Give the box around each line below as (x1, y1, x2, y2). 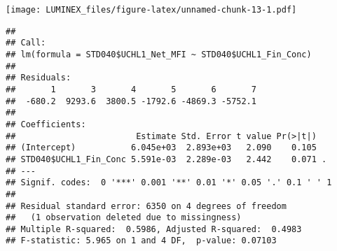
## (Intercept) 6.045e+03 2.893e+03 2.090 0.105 (6, 143, 317, 153)
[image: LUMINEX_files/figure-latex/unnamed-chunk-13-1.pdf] (6, 5, 297, 15)
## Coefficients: (6, 119, 86, 129)
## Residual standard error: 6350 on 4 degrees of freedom (6, 201, 287, 211)
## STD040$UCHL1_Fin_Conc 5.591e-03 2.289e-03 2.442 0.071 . (6, 154, 327, 164)
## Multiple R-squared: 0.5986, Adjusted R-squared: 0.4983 (6, 224, 302, 234)
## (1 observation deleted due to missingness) (6, 213, 242, 223)
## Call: (6, 38, 46, 48)
